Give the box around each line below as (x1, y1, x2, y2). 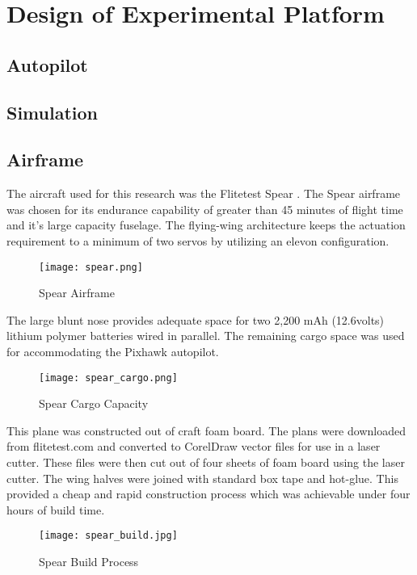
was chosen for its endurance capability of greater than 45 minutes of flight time (6, 200, 403, 217)
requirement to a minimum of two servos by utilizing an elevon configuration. (6, 232, 390, 249)
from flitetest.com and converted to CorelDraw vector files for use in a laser (6, 438, 381, 455)
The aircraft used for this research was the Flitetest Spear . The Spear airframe (6, 185, 401, 202)
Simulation (6, 99, 99, 124)
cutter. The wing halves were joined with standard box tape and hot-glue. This (6, 469, 398, 486)
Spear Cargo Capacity (39, 395, 149, 412)
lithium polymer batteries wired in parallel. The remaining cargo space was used (6, 327, 405, 344)
